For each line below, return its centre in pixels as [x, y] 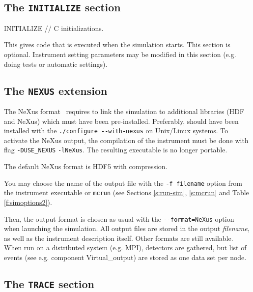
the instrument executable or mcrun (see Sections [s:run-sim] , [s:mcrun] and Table [126, 192]
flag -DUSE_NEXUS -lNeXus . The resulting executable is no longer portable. [116, 150]
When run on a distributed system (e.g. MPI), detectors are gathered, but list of [125, 248]
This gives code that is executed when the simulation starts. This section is [117, 44]
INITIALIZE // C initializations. [54, 28]
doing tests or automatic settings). [56, 64]
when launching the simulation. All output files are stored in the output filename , [127, 228]
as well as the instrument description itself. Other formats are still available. [119, 238]
